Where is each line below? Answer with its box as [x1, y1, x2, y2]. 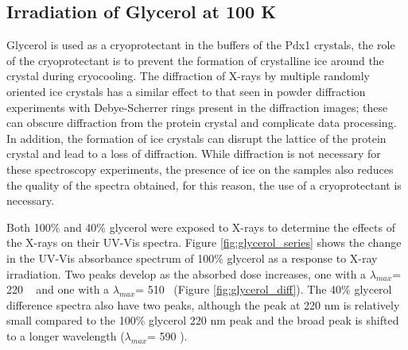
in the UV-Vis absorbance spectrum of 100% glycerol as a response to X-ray [6, 249, 378, 266]
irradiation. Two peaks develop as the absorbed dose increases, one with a [6, 265, 367, 282]
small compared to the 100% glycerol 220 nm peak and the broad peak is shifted [6, 312, 399, 329]
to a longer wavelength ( [6, 327, 125, 344]
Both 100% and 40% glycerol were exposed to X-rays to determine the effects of [6, 218, 395, 235]
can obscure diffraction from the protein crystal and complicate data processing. [6, 114, 397, 131]
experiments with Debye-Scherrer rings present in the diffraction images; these [6, 98, 388, 115]
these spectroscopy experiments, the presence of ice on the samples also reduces [6, 160, 394, 177]
